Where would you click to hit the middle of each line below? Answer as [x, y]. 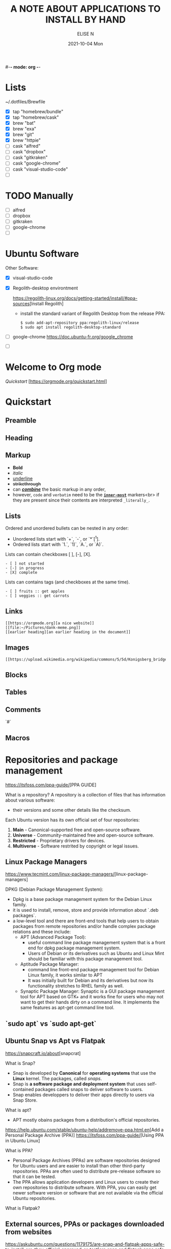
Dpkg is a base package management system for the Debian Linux [82, 899]
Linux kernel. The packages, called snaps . [57, 1078]
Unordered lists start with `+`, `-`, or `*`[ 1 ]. [56, 538]
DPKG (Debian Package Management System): [54, 889]
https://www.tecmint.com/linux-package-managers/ [60, 874]
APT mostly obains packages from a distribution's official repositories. [86, 1120]
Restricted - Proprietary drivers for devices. [59, 840]
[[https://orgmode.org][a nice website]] [50, 623]
